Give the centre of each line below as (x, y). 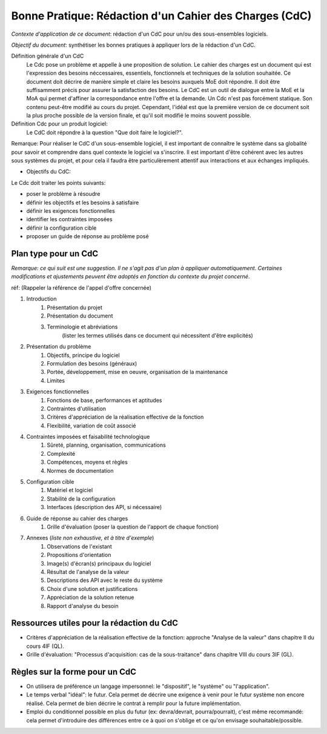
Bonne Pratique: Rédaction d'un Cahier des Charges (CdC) (161, 16)
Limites (56, 380)
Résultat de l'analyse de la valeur (88, 572)
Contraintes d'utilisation (76, 409)
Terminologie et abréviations (82, 327)
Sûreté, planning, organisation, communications (106, 445)
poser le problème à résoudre (63, 194)
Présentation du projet (74, 307)
